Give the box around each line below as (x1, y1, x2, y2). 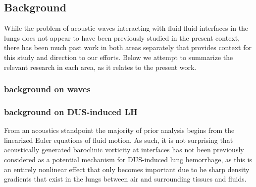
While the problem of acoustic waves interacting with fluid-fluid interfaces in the (4, 23, 249, 33)
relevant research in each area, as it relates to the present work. (4, 62, 197, 72)
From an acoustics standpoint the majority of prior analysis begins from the (4, 125, 235, 135)
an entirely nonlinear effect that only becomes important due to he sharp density (4, 164, 250, 174)
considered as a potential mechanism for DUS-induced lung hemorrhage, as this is (4, 154, 252, 165)
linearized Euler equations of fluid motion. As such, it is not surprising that (4, 134, 233, 145)
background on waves (4, 83, 91, 95)
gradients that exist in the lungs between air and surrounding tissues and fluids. (4, 174, 247, 184)
